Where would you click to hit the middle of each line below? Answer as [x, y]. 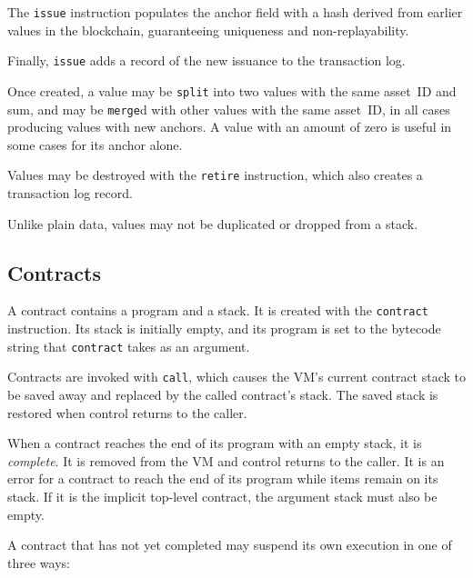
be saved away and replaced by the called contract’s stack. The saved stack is [223, 395]
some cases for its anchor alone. [95, 144]
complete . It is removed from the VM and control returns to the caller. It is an [226, 460]
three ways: [39, 562]
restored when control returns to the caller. [127, 412]
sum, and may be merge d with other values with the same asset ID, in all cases [229, 109]
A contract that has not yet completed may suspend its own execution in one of [230, 545]
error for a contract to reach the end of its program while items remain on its [223, 478]
